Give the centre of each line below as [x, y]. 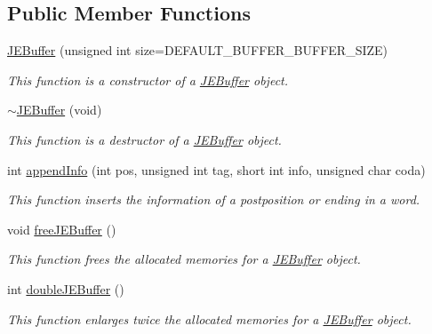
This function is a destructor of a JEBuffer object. [144, 139]
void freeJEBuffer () [62, 229]
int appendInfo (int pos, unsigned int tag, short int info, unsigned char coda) [216, 169]
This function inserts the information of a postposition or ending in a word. [214, 199]
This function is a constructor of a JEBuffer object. [148, 80]
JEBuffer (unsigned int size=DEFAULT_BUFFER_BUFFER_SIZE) [198, 50]
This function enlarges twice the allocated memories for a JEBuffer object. [209, 318]
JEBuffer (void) [59, 110]
